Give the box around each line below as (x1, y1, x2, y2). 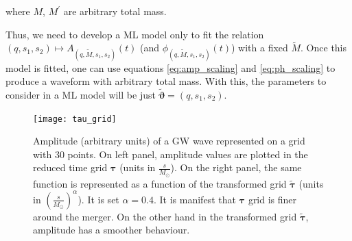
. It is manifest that (154, 192, 236, 206)
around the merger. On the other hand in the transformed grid (33, 209, 297, 223)
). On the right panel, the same (170, 160, 302, 175)
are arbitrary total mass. (63, 4, 167, 18)
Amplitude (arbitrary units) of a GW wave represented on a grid (33, 134, 305, 148)
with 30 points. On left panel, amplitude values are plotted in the (33, 147, 308, 161)
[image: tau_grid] (33, 114, 117, 124)
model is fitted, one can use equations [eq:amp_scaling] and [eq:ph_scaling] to (5, 60, 336, 75)
